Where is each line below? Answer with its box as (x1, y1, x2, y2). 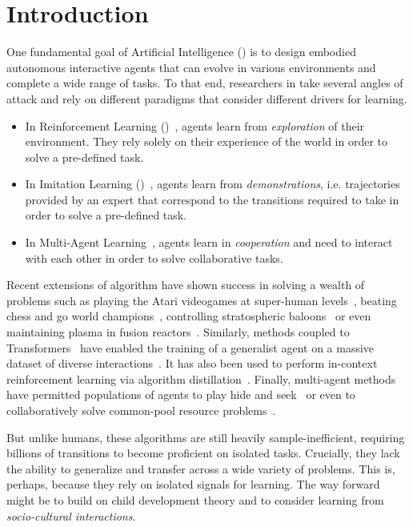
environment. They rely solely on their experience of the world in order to (25, 133, 388, 150)
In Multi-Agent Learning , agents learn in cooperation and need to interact (25, 234, 393, 251)
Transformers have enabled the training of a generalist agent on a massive (6, 339, 375, 356)
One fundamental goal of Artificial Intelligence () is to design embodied (6, 43, 356, 60)
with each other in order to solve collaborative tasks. (25, 249, 283, 266)
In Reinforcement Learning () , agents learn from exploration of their (25, 117, 365, 134)
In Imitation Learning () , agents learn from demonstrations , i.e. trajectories (25, 175, 400, 192)
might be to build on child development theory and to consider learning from (6, 491, 384, 508)
